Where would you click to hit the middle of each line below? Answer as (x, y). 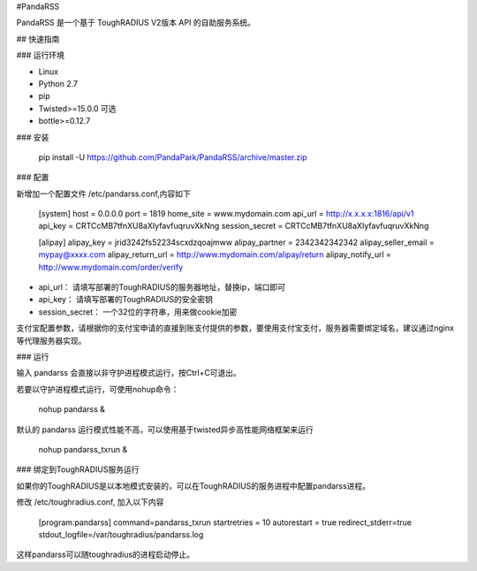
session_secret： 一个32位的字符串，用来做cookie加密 (138, 312)
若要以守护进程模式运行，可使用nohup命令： (98, 389)
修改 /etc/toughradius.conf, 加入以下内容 (90, 502)
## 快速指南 (38, 39)
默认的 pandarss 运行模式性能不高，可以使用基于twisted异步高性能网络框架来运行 (165, 430)
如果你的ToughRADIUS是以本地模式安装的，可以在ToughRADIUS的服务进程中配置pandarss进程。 (193, 485)
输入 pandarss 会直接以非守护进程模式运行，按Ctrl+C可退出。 (129, 373)
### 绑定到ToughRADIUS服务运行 (78, 469)
